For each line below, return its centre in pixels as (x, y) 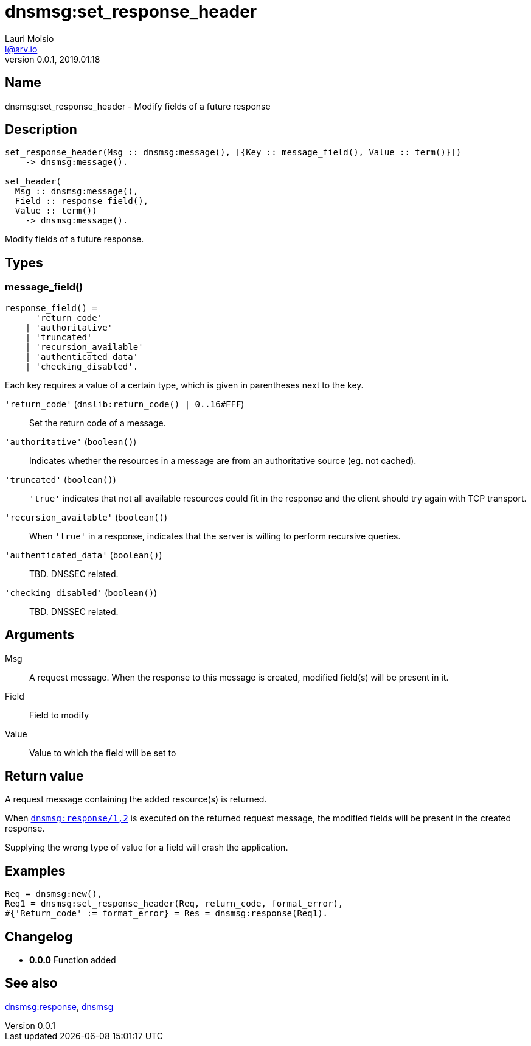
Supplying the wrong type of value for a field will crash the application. (147, 848)
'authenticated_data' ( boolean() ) (84, 555)
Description (41, 130)
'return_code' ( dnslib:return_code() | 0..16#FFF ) (125, 404)
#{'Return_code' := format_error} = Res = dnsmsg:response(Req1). (167, 914)
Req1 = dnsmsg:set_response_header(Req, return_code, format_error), (174, 904)
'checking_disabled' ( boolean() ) (81, 592)
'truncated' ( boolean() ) (61, 479)
